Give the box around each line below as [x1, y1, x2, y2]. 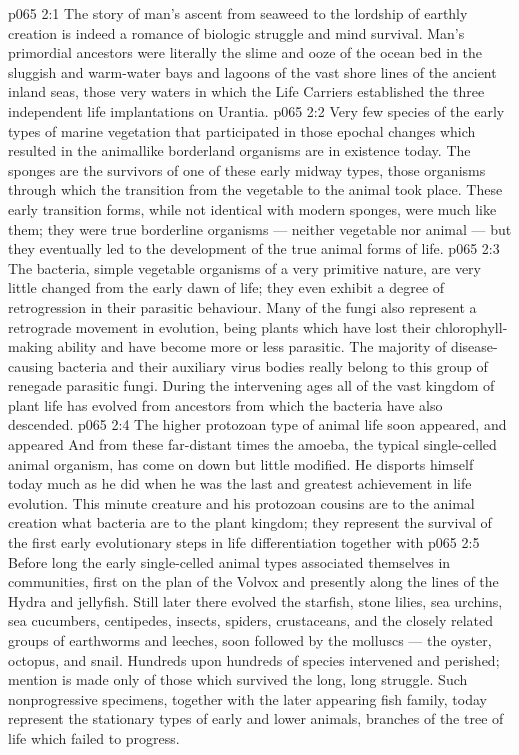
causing [8, 355, 54, 376]
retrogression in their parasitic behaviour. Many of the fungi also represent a [8, 296, 477, 317]
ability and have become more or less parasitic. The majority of [57, 336, 447, 357]
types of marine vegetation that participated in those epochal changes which [8, 120, 476, 141]
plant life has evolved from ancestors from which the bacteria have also [8, 394, 443, 415]
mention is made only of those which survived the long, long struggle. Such [8, 669, 468, 690]
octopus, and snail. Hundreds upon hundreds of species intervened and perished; [8, 649, 500, 670]
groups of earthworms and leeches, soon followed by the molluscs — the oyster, [8, 630, 492, 650]
